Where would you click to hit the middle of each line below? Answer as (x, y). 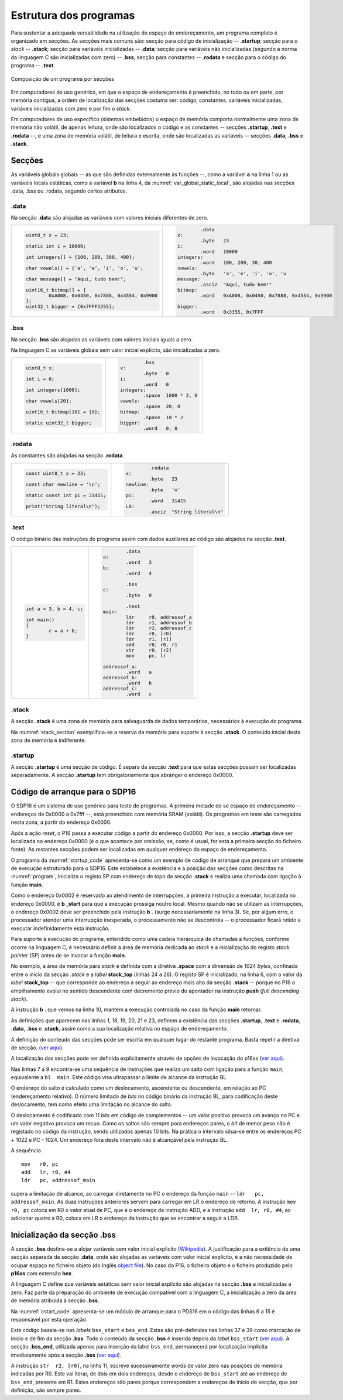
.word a (139, 672)
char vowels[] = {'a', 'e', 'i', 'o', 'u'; (84, 268)
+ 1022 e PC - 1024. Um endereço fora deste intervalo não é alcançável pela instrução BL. (119, 1139)
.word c (139, 694)
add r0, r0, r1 (152, 644)
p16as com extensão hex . (42, 1274)
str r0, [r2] (149, 650)
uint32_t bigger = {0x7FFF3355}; (70, 307)
